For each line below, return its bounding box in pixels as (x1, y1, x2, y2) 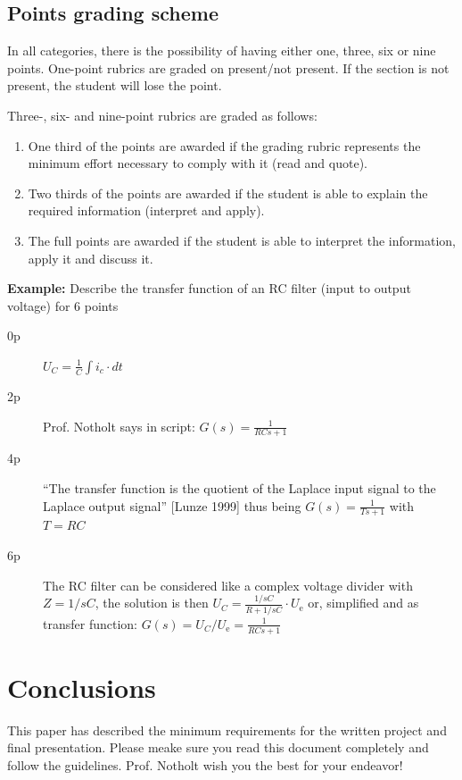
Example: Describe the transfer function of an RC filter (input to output (7, 279, 411, 298)
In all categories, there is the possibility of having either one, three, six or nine (7, 41, 436, 60)
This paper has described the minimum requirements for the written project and (7, 720, 447, 739)
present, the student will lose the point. (7, 76, 222, 95)
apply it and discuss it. (28, 248, 153, 267)
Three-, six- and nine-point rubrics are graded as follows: (7, 105, 318, 124)
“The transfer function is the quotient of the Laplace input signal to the (43, 478, 436, 497)
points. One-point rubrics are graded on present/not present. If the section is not (7, 58, 450, 77)
